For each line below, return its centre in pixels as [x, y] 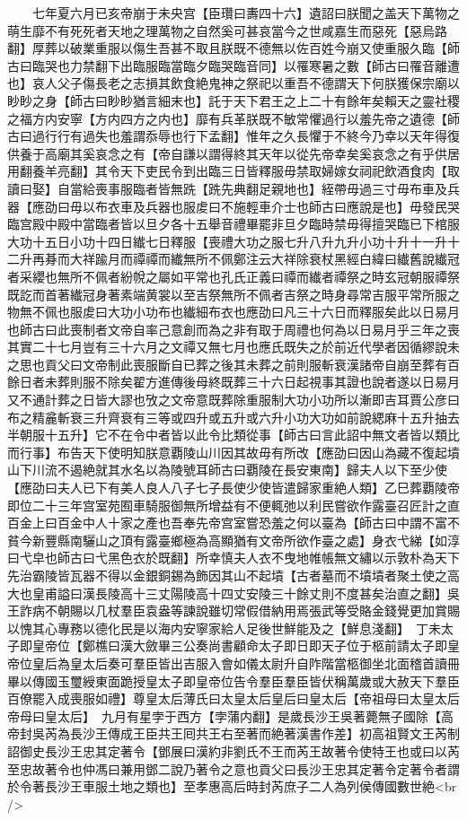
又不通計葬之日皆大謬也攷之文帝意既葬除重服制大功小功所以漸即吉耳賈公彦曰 [233, 400]
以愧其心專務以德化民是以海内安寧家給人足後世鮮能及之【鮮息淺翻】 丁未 [224, 628]
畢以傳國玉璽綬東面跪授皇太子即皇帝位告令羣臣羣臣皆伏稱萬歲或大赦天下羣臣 [233, 680]
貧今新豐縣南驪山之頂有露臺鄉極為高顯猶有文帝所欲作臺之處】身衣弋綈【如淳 [233, 540]
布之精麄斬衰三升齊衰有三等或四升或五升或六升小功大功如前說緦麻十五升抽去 [233, 417]
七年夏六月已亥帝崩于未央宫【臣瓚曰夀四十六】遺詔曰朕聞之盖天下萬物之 [246, 13]
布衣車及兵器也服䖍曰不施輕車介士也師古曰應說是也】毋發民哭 [277, 206]
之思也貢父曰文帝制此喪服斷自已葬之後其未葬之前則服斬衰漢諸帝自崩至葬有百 [233, 364]
